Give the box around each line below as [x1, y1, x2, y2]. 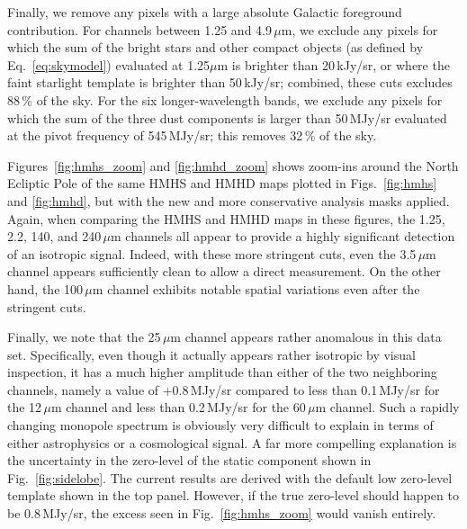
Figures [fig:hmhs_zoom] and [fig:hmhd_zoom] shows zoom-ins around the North [7, 156, 459, 175]
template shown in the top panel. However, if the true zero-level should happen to [7, 486, 459, 505]
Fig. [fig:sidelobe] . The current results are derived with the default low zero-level [7, 468, 453, 487]
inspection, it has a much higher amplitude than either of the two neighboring [7, 363, 437, 381]
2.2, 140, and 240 [7, 227, 102, 246]
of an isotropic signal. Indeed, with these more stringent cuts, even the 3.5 [7, 244, 417, 263]
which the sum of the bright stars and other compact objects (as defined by [7, 38, 424, 57]
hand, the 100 [7, 279, 84, 298]
